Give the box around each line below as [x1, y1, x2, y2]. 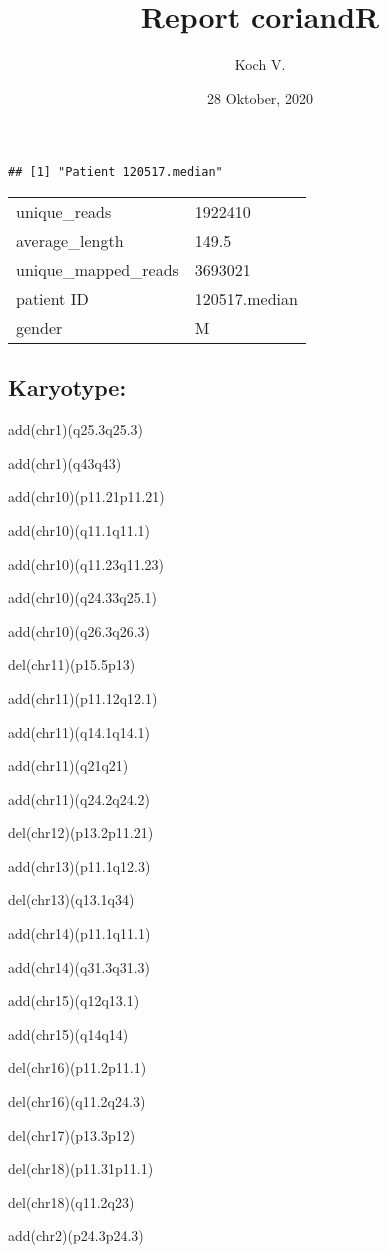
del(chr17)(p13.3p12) [8, 1124, 136, 1145]
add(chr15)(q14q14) [8, 1023, 129, 1044]
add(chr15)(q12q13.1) [8, 990, 140, 1011]
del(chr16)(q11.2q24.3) [8, 1091, 146, 1112]
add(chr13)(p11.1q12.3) [8, 855, 151, 876]
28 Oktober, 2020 [207, 87, 313, 108]
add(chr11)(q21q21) [8, 755, 129, 776]
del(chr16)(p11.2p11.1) [8, 1057, 147, 1078]
